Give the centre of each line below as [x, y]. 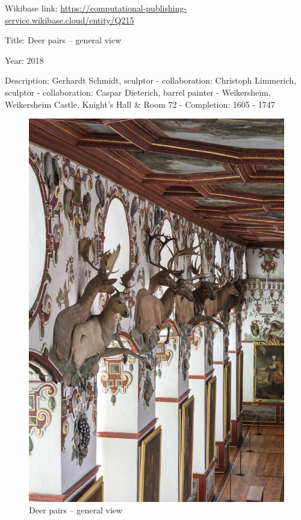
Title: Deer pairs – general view [63, 40]
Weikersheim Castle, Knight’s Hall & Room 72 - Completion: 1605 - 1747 [140, 104]
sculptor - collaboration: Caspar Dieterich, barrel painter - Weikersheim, [138, 92]
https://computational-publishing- [124, 8]
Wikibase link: [31, 8]
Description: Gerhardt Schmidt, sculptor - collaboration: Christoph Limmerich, [151, 80]
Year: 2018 [24, 60]
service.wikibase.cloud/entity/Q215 [70, 20]
